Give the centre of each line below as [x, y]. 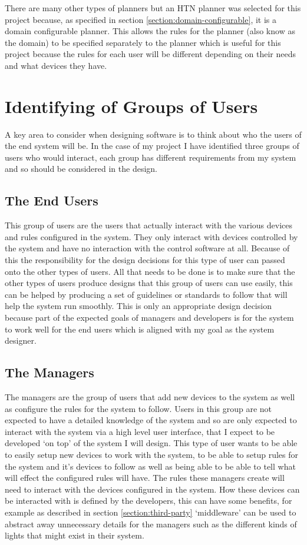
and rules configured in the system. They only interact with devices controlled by [151, 236]
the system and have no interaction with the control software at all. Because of [147, 248]
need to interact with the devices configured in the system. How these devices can [152, 489]
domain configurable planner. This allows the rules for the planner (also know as [150, 31]
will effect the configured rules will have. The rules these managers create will [145, 478]
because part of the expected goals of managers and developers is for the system [149, 318]
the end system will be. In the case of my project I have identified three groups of [152, 146]
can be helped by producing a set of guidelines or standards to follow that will [146, 294]
